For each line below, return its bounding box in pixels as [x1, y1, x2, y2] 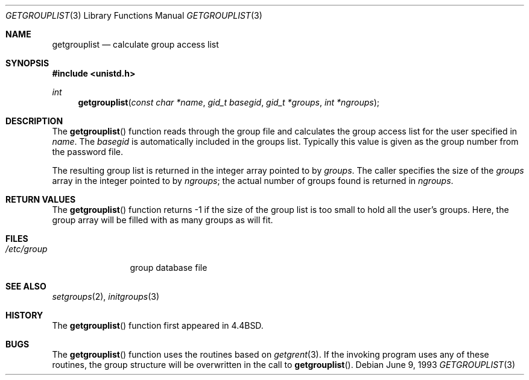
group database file [130, 262, 207, 273]
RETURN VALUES [5, 194, 76, 204]
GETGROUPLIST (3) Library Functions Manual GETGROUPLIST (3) [5, 10, 262, 21]
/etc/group [5, 244, 48, 254]
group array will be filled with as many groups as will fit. [52, 215, 273, 225]
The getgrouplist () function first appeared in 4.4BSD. [52, 320, 264, 331]
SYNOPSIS [5, 58, 49, 68]
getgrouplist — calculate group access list [52, 39, 219, 49]
